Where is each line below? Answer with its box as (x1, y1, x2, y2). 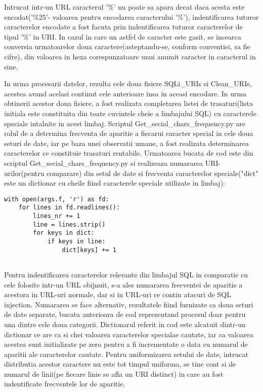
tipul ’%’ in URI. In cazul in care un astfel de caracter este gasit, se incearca (4, 31, 241, 42)
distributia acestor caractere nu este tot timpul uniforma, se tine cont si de (4, 359, 236, 369)
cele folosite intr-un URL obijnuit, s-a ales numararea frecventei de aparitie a (4, 279, 243, 290)
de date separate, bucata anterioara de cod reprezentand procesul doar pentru (4, 309, 246, 319)
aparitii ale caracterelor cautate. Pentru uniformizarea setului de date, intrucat (4, 348, 248, 359)
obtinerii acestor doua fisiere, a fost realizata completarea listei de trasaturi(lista (4, 98, 253, 109)
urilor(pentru (4, 167, 45, 178)
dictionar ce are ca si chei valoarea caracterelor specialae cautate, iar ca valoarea (4, 329, 253, 339)
